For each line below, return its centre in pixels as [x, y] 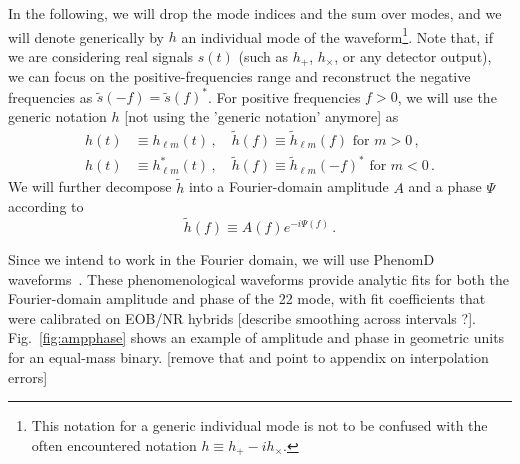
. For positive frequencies [284, 96]
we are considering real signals [101, 55]
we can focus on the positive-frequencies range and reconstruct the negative [239, 76]
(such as [263, 55]
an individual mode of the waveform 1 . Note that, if [337, 35]
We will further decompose [90, 186]
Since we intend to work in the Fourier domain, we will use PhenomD [221, 258]
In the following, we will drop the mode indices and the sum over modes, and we [255, 13]
